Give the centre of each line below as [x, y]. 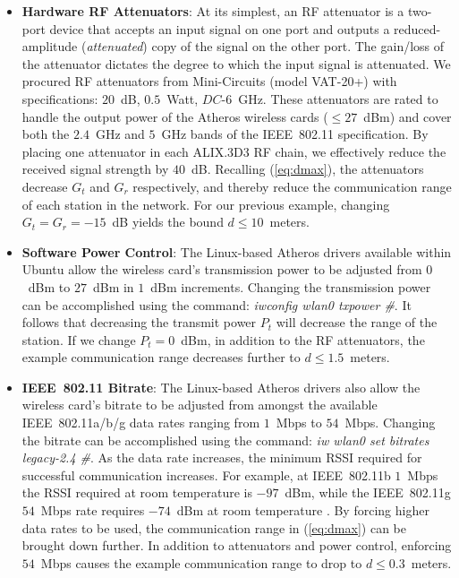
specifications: [60, 98]
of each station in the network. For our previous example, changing [206, 204]
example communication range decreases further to [161, 357]
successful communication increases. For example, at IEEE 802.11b [206, 474]
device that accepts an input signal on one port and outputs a [220, 28]
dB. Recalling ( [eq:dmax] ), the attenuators [308, 169]
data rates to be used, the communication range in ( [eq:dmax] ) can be [214, 527]
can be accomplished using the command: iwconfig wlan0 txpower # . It [217, 304]
